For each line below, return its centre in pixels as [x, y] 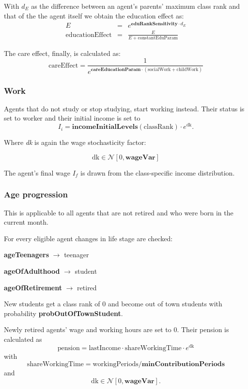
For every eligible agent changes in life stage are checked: [88, 238]
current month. [26, 222]
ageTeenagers [27, 255]
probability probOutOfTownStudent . [63, 313]
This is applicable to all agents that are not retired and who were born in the [119, 212]
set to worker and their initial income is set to [72, 118]
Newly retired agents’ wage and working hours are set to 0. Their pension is [116, 329]
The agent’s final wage [37, 172]
